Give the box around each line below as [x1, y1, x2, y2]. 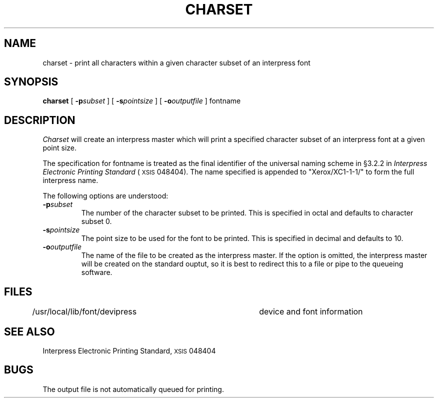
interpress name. [42, 176, 98, 185]
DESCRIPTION [4, 113, 75, 126]
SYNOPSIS [4, 75, 58, 88]
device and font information [259, 306, 363, 317]
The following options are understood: [42, 191, 168, 200]
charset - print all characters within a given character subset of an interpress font [42, 58, 310, 67]
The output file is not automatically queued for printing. [42, 384, 224, 393]
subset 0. [81, 217, 112, 226]
